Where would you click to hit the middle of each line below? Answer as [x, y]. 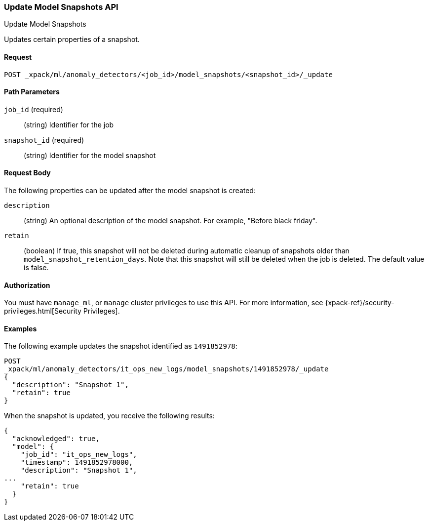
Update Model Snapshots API [61, 7]
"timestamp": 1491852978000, [77, 463]
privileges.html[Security [43, 311]
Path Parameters [32, 92]
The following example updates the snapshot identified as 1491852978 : [121, 346]
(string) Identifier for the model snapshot [90, 155]
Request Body [27, 173]
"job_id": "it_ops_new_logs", [79, 455]
